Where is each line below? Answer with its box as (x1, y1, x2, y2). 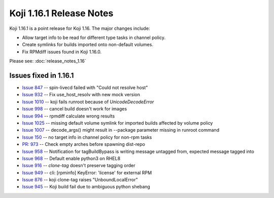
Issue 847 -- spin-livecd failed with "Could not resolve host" (22, 85, 148, 91)
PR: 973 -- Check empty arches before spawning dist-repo (22, 141, 146, 147)
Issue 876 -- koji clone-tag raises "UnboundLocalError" (22, 177, 138, 183)
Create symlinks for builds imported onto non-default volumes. (22, 42, 153, 48)
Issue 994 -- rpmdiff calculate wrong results (22, 113, 115, 119)
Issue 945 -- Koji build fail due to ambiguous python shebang (22, 184, 151, 190)
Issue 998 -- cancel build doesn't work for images (22, 106, 127, 112)
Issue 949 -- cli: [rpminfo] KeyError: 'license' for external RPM (22, 170, 152, 176)
